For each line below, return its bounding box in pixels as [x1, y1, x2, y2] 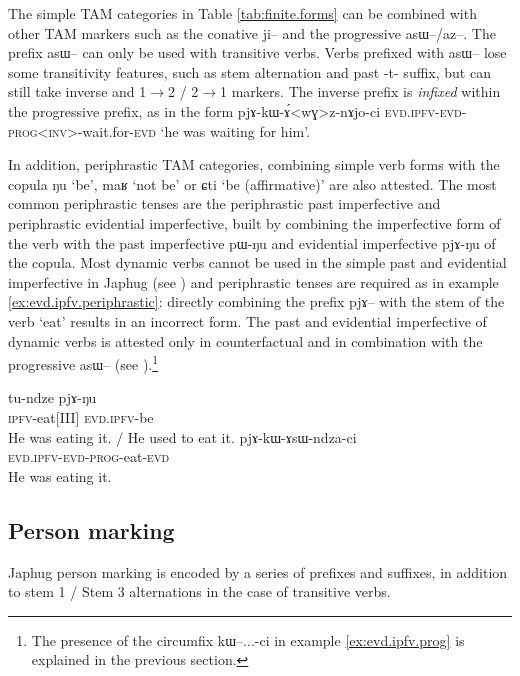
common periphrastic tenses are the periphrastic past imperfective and [8, 193, 441, 214]
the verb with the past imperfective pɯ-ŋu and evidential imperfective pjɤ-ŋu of [8, 232, 496, 253]
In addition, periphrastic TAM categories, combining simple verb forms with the [8, 154, 500, 175]
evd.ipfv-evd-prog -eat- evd [8, 446, 170, 467]
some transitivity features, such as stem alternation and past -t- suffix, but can [8, 61, 491, 82]
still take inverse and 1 [8, 81, 147, 102]
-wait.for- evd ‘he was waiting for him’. [77, 120, 311, 141]
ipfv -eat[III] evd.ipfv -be [8, 406, 154, 427]
